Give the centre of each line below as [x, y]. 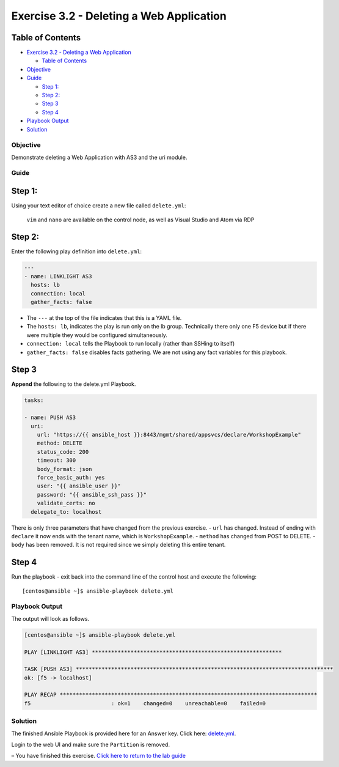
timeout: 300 [56, 461]
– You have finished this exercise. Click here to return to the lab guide [99, 756]
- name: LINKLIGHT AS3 [58, 276]
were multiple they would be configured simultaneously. [97, 335]
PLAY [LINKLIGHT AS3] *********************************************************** [153, 652]
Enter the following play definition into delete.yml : [76, 251]
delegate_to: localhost [66, 512]
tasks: [34, 400]
